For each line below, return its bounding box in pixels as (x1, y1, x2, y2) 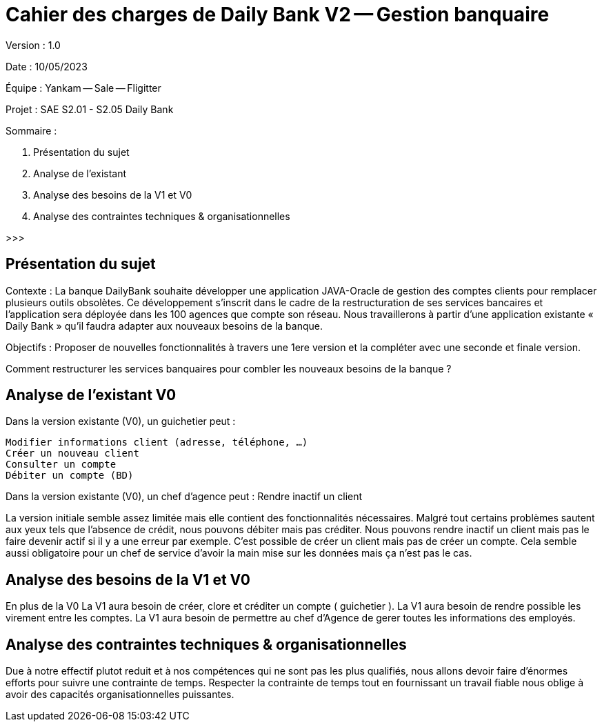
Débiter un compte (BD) (6, 470, 134, 481)
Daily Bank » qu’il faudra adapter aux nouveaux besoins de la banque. (6, 319, 323, 332)
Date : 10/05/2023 (6, 60, 88, 72)
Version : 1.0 (6, 39, 61, 51)
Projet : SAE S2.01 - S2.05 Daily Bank (6, 103, 174, 115)
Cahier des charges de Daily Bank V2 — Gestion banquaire (6, 3, 550, 26)
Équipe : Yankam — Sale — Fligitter (6, 81, 161, 94)
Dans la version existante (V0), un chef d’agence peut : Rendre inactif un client (6, 490, 363, 503)
